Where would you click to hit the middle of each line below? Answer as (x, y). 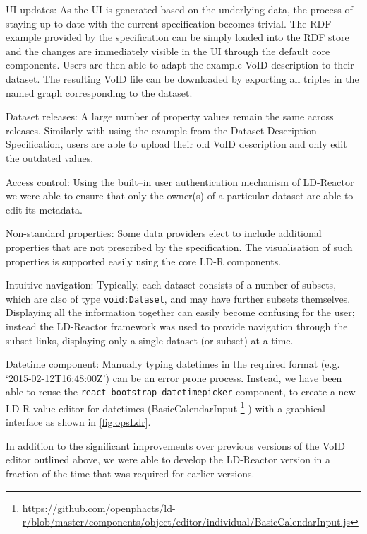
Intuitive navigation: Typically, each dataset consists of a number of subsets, (171, 285)
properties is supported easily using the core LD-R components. (144, 261)
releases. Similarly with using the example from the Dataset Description (161, 130)
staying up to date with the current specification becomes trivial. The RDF (169, 23)
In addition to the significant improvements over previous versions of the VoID (176, 445)
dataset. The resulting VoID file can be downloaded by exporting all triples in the (182, 78)
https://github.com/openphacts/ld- (99, 507)
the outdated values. (50, 157)
